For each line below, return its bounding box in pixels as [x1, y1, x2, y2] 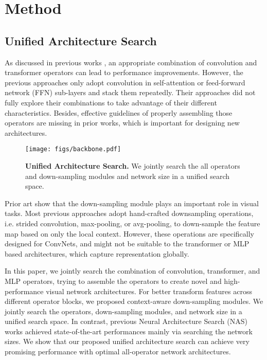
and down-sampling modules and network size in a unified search [25, 170, 230, 181]
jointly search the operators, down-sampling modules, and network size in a [5, 305, 242, 316]
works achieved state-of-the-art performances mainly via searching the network [5, 326, 253, 336]
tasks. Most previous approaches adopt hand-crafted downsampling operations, [5, 208, 254, 219]
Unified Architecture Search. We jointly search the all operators [25, 160, 240, 171]
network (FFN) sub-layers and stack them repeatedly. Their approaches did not [5, 87, 256, 98]
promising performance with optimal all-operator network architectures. [5, 346, 231, 357]
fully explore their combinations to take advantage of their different [5, 97, 217, 107]
